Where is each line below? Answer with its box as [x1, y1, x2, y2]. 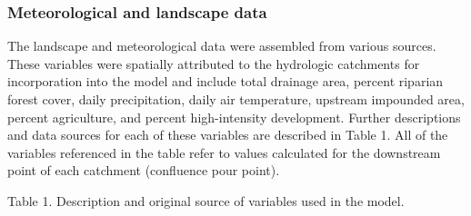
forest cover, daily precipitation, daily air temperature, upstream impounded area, [7, 90, 465, 108]
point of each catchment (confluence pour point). [7, 161, 280, 180]
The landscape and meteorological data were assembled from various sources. [7, 36, 436, 55]
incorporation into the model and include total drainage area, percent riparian [7, 72, 444, 91]
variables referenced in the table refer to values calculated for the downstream [7, 142, 441, 162]
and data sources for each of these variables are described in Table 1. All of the [7, 125, 448, 144]
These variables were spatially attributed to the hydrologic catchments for [7, 54, 420, 73]
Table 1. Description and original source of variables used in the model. [7, 191, 405, 210]
